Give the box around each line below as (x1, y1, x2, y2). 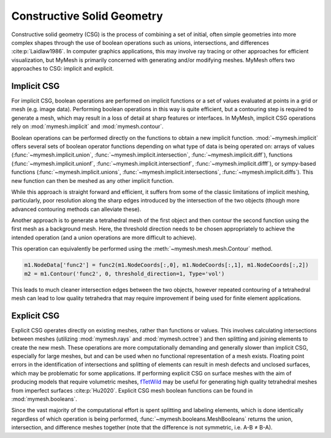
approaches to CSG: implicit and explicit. (11, 65, 115, 72)
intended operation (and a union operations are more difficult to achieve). (11, 234, 197, 241)
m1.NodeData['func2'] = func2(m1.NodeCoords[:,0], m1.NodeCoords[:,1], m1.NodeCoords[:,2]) (24, 261, 309, 269)
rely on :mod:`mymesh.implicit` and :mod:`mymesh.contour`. (11, 123, 164, 130)
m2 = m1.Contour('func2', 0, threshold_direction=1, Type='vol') (24, 270, 225, 277)
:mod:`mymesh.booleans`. (11, 396, 77, 403)
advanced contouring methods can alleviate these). (11, 206, 142, 213)
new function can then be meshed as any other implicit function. (11, 177, 174, 184)
